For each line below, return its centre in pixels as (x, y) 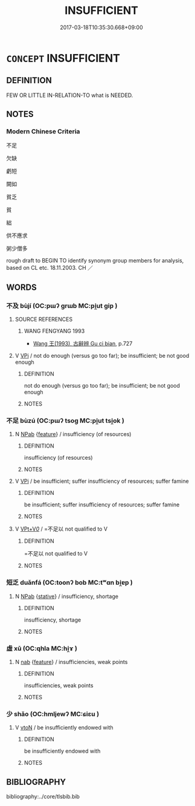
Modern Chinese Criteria (43, 132)
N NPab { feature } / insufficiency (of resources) (73, 434)
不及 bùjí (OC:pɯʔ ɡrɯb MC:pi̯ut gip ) (62, 306)
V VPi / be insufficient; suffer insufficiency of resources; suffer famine (102, 481)
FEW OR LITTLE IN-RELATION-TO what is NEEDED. (70, 95)
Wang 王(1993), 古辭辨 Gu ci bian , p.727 (83, 344)
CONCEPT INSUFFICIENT (63, 58)
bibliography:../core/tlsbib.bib (43, 797)
